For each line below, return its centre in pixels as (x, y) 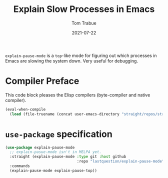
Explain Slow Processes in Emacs (84, 9)
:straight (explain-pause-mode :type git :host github (68, 157)
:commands (20, 166)
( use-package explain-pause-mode (40, 147)
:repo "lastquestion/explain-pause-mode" (120, 161)
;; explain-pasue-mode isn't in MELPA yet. (55, 152)
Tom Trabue (84, 23)
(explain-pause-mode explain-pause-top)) (53, 170)
